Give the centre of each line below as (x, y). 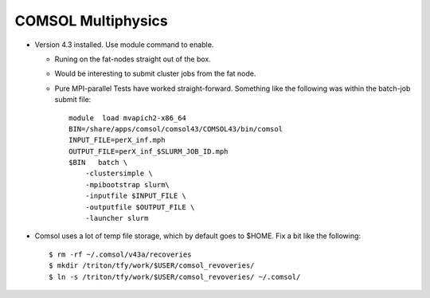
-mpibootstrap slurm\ (127, 184)
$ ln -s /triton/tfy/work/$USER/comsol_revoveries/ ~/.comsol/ (175, 276)
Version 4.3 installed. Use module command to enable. (124, 45)
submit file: (73, 100)
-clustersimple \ (119, 174)
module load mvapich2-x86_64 (128, 118)
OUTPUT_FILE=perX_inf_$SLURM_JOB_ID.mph (149, 151)
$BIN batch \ (98, 163)
